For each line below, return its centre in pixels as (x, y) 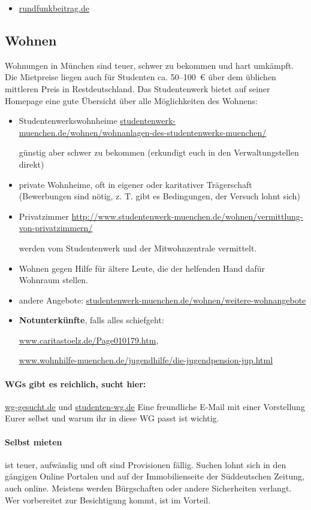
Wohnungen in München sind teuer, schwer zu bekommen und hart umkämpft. (150, 65)
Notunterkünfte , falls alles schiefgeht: (91, 320)
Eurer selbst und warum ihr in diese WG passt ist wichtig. (112, 418)
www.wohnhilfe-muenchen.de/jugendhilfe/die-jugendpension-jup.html (146, 360)
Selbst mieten (34, 441)
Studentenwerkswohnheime (68, 121)
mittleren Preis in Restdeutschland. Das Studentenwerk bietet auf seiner (138, 88)
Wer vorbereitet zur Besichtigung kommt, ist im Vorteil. (108, 500)
